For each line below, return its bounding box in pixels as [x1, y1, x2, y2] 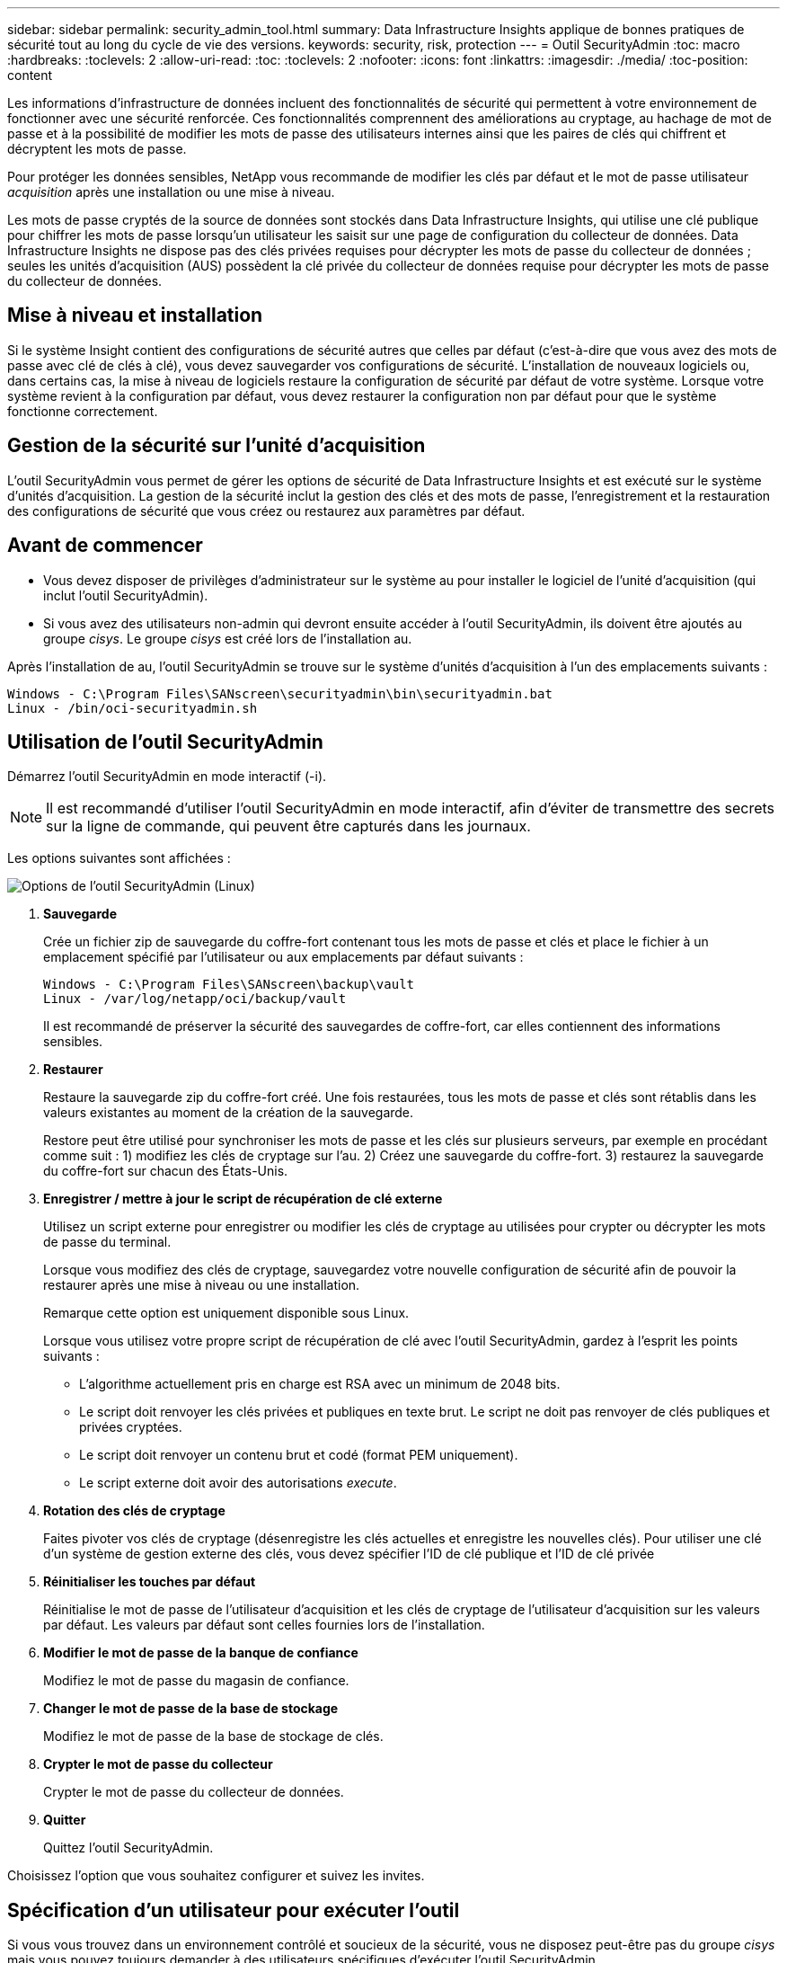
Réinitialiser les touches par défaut [43, 1574, 256, 1590]
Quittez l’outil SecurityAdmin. [43, 1840, 214, 1856]
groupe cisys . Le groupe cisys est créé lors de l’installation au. [43, 630, 412, 646]
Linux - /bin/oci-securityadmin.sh [7, 700, 258, 715]
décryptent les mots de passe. [7, 141, 187, 156]
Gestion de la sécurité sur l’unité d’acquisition [7, 434, 426, 457]
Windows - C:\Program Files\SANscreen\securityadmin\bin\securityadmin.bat [7, 686, 553, 701]
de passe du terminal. [43, 1234, 172, 1250]
